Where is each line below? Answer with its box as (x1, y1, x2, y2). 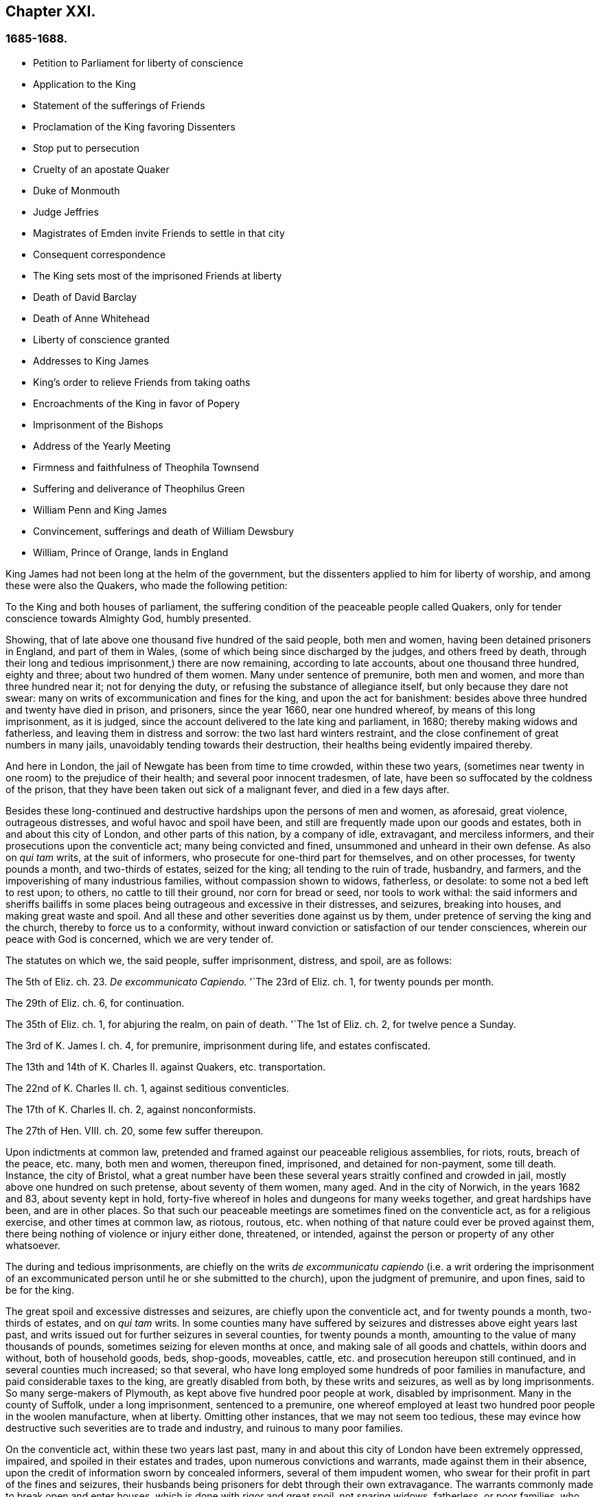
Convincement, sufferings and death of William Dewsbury (33, 525, 295, 537)
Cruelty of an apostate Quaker (33, 163, 170, 175)
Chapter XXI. (5, 3, 96, 20)
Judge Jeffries (33, 205, 99, 218)
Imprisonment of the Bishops (33, 418, 163, 431)
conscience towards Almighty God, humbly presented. (5, 612, 251, 624)
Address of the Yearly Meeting (33, 439, 171, 452)
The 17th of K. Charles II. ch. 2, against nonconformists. (5, 1103, 256, 1115)
